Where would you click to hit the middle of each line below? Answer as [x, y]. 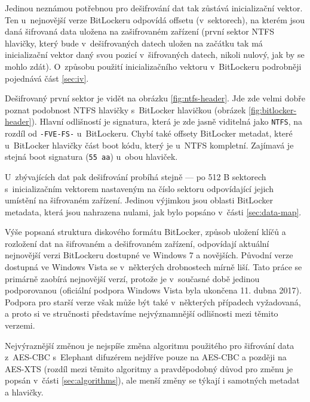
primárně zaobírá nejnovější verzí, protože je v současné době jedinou [132, 278]
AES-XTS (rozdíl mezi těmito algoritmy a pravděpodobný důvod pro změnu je [149, 368]
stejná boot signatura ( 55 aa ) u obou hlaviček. [91, 157]
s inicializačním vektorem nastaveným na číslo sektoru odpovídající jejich [139, 188]
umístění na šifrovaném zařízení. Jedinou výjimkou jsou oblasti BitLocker [139, 200]
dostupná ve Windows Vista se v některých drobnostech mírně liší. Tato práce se [154, 267]
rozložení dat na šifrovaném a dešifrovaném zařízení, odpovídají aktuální [137, 243]
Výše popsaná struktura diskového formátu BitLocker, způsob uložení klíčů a [145, 232]
